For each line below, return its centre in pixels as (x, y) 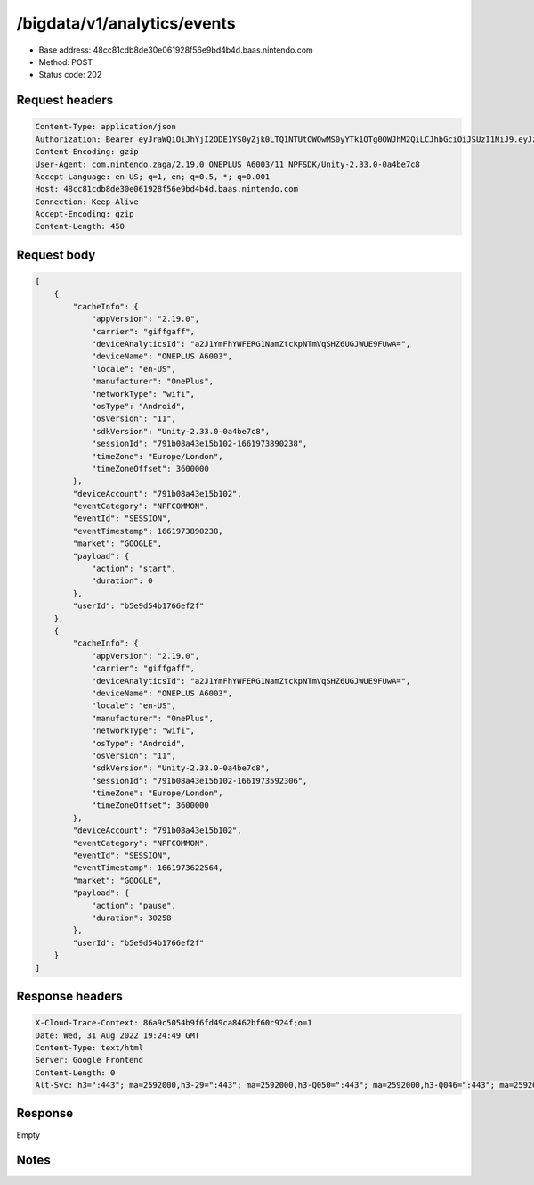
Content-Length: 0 (75, 1073)
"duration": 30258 (132, 918)
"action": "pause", (134, 905)
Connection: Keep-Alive (87, 202)
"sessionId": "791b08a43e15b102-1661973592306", (199, 781)
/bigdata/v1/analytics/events (126, 23)
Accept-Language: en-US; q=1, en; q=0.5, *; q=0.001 (153, 177)
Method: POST (66, 62)
